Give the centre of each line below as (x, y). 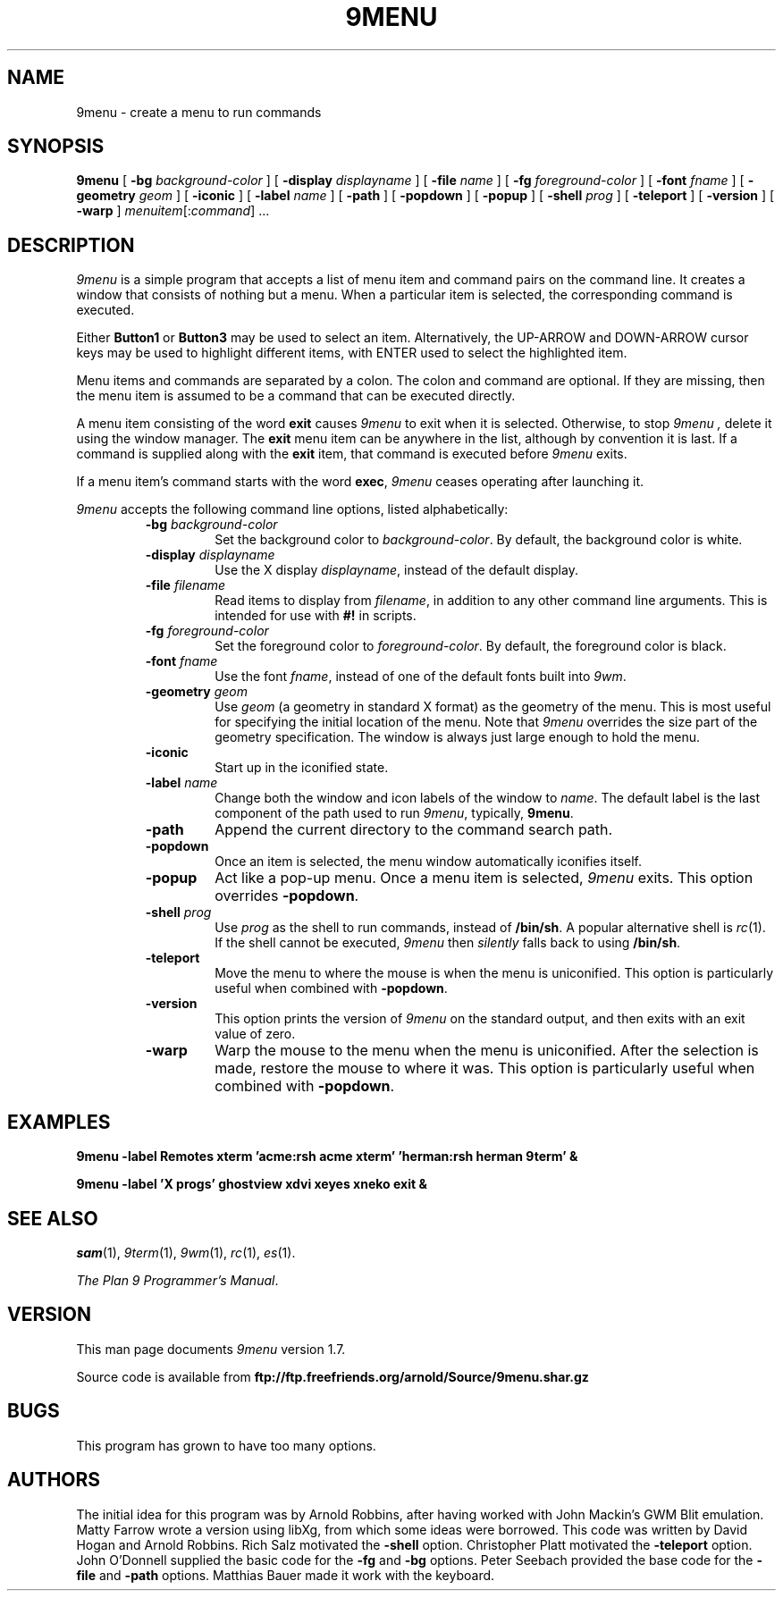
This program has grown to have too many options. (226, 1445)
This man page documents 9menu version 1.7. (211, 1349)
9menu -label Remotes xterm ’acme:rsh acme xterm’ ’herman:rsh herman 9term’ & (327, 1156)
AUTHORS (54, 1480)
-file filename (185, 585)
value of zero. (255, 1034)
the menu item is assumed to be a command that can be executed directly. (296, 396)
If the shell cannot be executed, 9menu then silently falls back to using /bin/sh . (448, 943)
